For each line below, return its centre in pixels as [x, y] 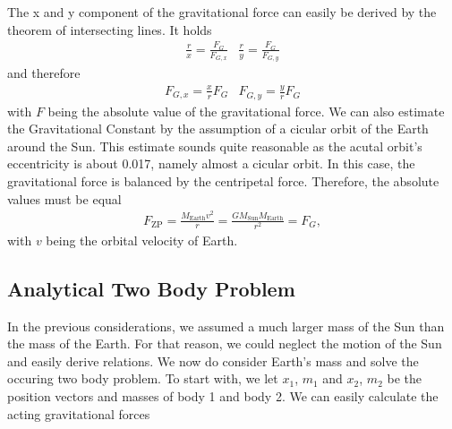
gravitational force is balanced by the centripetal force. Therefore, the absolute [223, 180]
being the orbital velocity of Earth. [142, 240]
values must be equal [64, 198]
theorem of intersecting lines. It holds [110, 29]
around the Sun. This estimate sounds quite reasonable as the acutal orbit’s [215, 146]
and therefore [44, 73]
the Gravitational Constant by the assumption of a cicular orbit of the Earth [218, 129]
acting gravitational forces [79, 413]
